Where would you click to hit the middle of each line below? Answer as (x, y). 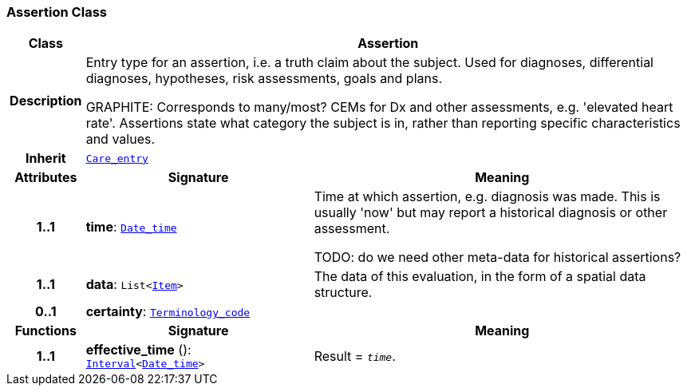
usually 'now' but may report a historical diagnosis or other (491, 213)
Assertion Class (57, 12)
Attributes (46, 178)
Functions (45, 331)
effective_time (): (138, 350)
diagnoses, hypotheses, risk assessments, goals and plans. (264, 79)
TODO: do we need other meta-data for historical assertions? (497, 257)
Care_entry (117, 158)
